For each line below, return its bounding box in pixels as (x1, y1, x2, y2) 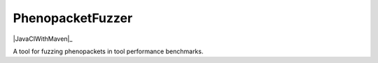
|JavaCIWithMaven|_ (13, 35, 73, 43)
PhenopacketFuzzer (13, 10, 133, 26)
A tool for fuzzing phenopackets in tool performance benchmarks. (13, 47, 204, 55)
